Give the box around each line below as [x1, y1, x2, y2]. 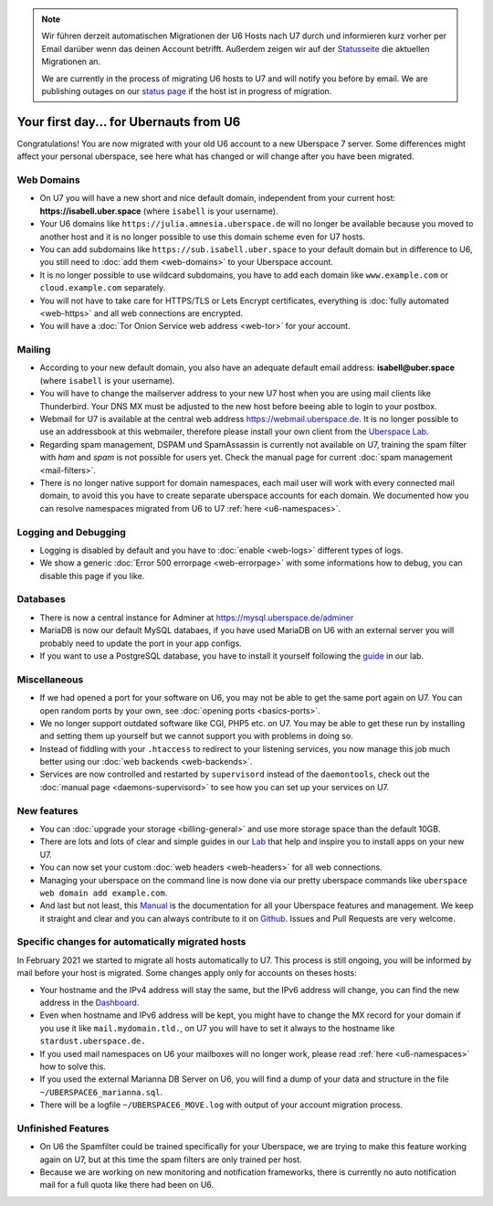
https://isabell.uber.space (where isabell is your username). [39, 206, 278, 217]
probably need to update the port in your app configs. [39, 638, 242, 649]
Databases [16, 593, 66, 606]
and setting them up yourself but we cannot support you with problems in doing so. [39, 731, 353, 742]
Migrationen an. [41, 56, 100, 68]
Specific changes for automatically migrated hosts [16, 936, 246, 948]
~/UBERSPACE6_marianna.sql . [39, 1086, 163, 1097]
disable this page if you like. [39, 570, 145, 581]
